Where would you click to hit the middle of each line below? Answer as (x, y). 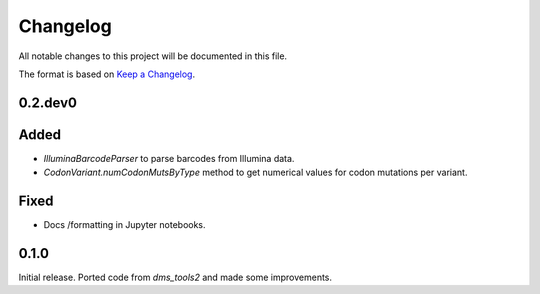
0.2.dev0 (47, 102)
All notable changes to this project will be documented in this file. (153, 56)
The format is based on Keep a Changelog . (106, 74)
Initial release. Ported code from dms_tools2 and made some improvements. (175, 277)
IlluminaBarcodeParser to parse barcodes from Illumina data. (169, 158)
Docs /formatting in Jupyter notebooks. (124, 225)
